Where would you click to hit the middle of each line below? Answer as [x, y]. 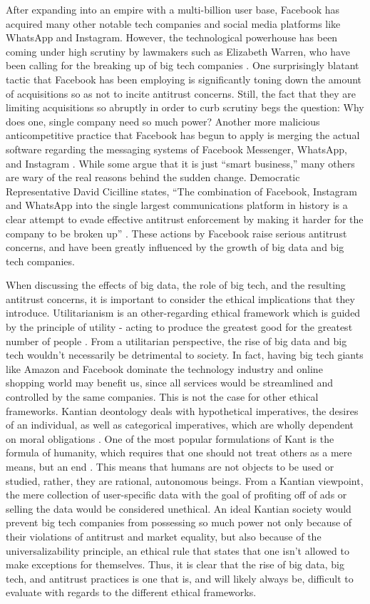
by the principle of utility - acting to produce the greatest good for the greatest [179, 327]
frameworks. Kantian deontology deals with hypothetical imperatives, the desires [182, 410]
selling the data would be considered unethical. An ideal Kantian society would [179, 508]
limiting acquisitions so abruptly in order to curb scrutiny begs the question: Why [185, 107]
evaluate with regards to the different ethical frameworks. [131, 592]
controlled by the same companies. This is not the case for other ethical [162, 397]
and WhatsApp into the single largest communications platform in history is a [177, 205]
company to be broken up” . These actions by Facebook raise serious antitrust [176, 233]
